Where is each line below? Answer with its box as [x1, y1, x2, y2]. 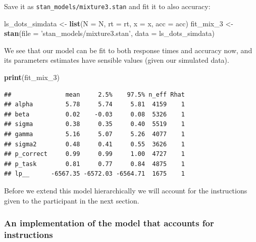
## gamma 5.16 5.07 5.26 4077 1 [4, 131, 185, 138]
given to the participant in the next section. [4, 195, 139, 206]
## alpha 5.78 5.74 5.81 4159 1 [4, 101, 185, 108]
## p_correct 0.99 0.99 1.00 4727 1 [4, 150, 185, 158]
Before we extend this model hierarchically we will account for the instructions [4, 185, 247, 195]
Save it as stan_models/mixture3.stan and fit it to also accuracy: [4, 1, 211, 11]
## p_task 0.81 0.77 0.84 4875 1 [4, 160, 185, 168]
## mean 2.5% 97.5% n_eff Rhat [4, 91, 185, 98]
